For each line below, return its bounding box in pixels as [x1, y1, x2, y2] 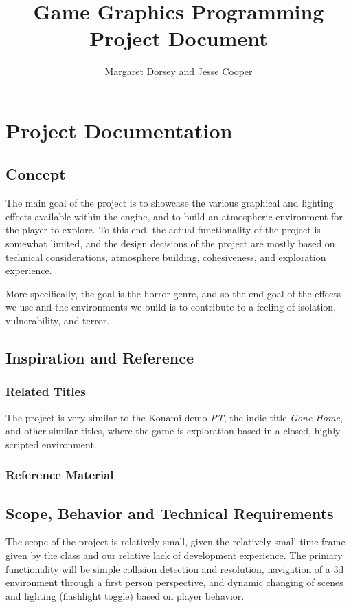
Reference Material [5, 466, 114, 483]
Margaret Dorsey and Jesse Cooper [104, 64, 253, 78]
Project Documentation [5, 116, 233, 144]
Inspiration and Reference [5, 347, 194, 368]
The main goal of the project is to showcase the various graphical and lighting [5, 196, 334, 210]
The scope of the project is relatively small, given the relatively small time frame [5, 534, 346, 549]
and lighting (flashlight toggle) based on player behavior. [5, 588, 245, 602]
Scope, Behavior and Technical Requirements [5, 502, 334, 523]
